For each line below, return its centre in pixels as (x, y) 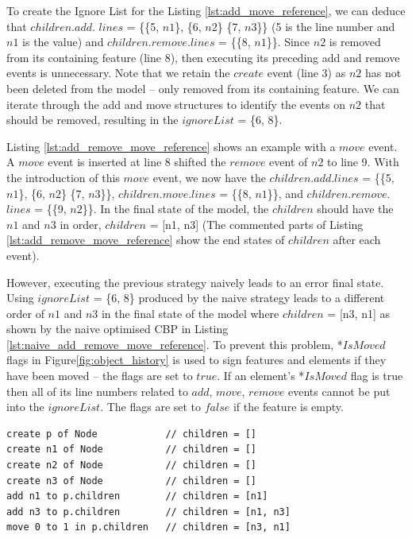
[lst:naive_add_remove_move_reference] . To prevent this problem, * (175, 344)
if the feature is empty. (288, 407)
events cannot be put (339, 391)
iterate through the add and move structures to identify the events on (176, 104)
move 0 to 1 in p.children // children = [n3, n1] (148, 527)
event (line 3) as (306, 73)
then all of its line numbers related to (97, 391)
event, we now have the (209, 177)
